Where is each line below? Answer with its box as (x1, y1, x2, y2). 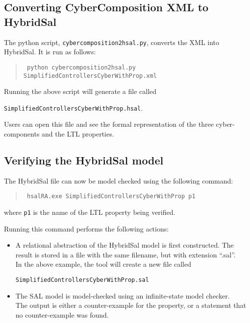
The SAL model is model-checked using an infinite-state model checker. (15, 290, 230, 300)
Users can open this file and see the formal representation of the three (4, 119, 214, 129)
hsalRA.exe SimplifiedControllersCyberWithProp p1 (26, 193, 196, 200)
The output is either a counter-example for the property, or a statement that (15, 300, 246, 310)
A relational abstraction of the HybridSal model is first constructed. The (15, 240, 234, 250)
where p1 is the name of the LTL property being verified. (4, 207, 175, 217)
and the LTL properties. (42, 129, 114, 138)
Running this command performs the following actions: (4, 223, 169, 233)
